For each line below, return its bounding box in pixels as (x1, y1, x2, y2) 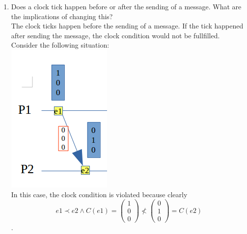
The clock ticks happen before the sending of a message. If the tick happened (11, 21, 244, 31)
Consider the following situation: (11, 40, 110, 50)
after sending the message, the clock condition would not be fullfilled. (11, 30, 220, 40)
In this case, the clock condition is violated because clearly (11, 189, 188, 199)
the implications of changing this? (11, 11, 113, 21)
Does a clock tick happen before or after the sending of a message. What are (11, 1, 242, 11)
